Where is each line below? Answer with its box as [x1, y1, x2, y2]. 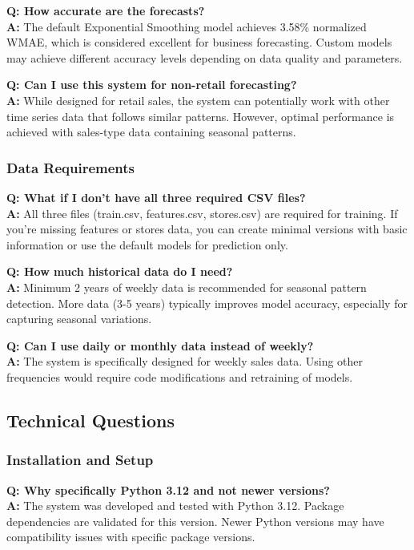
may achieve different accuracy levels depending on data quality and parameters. [6, 49, 403, 66]
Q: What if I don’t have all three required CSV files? [6, 188, 306, 205]
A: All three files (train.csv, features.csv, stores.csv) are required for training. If [6, 204, 398, 221]
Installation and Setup [6, 450, 154, 470]
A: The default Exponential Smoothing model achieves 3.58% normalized [6, 18, 367, 34]
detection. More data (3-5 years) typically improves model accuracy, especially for [6, 294, 408, 311]
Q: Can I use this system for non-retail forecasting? [6, 76, 297, 93]
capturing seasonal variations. [6, 310, 152, 327]
